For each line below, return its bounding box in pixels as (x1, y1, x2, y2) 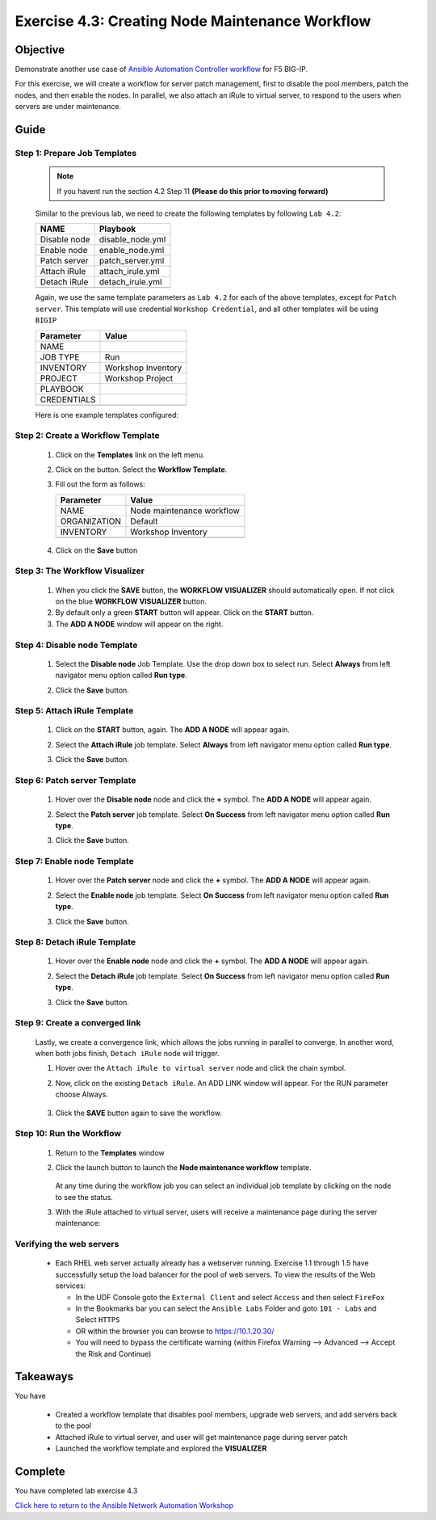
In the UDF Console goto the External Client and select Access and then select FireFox (75, 1292, 385, 1302)
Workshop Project (105, 373, 174, 384)
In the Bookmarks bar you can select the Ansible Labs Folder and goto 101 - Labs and (75, 1303, 377, 1313)
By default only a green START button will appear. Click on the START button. (55, 608, 314, 617)
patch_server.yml (99, 255, 165, 267)
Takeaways (15, 1370, 74, 1383)
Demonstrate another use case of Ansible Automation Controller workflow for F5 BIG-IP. (15, 65, 308, 74)
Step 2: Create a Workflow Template (15, 430, 160, 441)
